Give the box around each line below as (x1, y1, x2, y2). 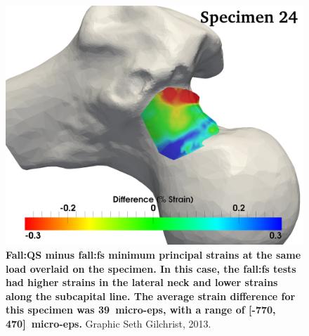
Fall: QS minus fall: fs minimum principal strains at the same (6, 247, 301, 261)
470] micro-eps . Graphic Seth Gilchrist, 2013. (6, 316, 211, 330)
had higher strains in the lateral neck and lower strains (6, 275, 278, 290)
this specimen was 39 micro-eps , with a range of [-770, (6, 302, 276, 317)
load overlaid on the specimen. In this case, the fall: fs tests (6, 261, 296, 276)
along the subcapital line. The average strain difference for (6, 288, 296, 303)
